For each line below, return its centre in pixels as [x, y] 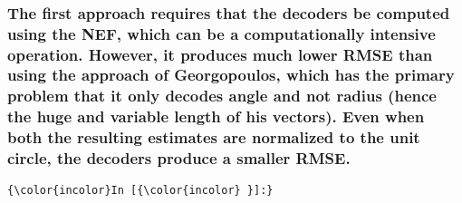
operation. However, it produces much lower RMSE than [220, 54]
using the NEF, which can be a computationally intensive [221, 33]
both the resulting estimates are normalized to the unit [214, 137]
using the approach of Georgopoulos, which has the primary [231, 75]
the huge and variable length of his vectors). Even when [216, 116]
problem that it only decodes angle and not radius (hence [222, 96]
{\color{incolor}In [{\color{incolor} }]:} [140, 191]
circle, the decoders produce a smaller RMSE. [179, 158]
